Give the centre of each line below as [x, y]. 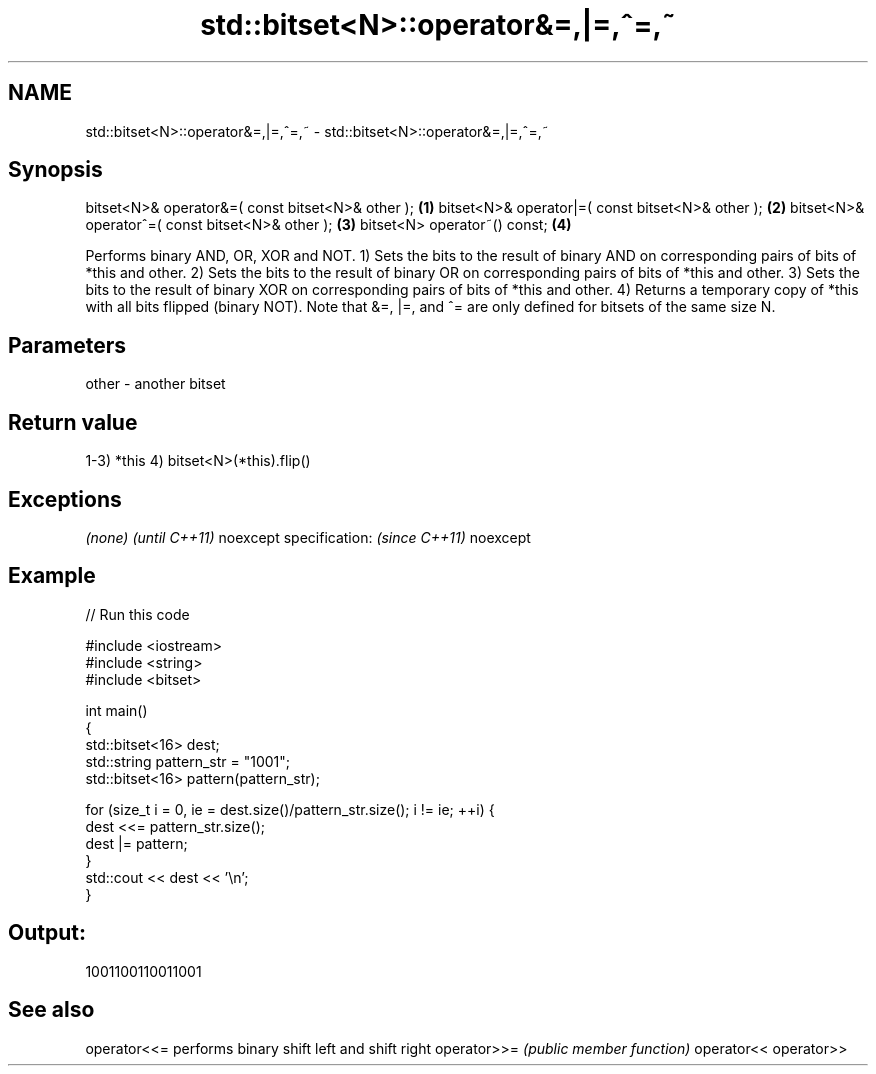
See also [51, 1010]
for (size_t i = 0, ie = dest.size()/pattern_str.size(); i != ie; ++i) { [290, 809]
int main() [116, 710]
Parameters [67, 345]
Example [52, 576]
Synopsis [55, 170]
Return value [73, 422]
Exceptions [65, 499]
